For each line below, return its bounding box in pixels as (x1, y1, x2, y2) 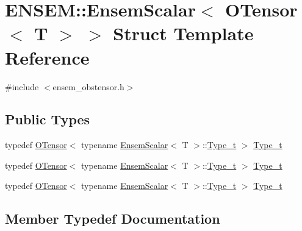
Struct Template (113, 21, 254, 46)
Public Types (5, 110, 90, 129)
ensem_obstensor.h (52, 80, 124, 93)
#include (5, 80, 39, 93)
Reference (5, 44, 90, 69)
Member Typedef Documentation (5, 209, 220, 228)
